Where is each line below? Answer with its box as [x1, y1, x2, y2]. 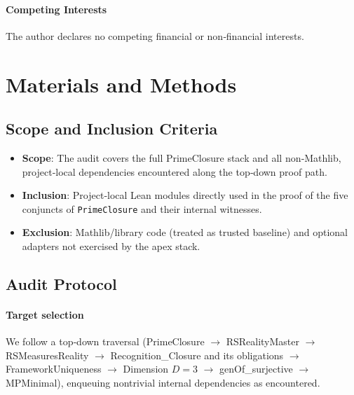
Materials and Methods [6, 69, 237, 98]
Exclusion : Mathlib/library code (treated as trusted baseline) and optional [22, 225, 348, 240]
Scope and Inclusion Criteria [6, 118, 218, 139]
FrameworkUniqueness [6, 361, 102, 376]
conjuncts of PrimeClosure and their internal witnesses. [22, 201, 262, 216]
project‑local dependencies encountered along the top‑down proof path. [22, 164, 327, 179]
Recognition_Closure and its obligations [110, 347, 284, 362]
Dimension [123, 361, 169, 376]
